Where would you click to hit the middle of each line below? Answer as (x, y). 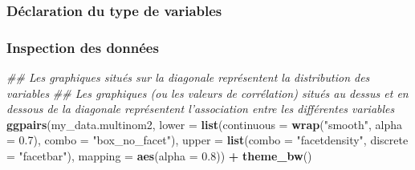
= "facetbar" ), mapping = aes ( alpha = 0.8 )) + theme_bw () (159, 156)
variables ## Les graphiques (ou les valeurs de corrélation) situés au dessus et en (207, 93)
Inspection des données (83, 47)
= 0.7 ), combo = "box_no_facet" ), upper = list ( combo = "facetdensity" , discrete (207, 140)
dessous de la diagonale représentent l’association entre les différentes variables (201, 109)
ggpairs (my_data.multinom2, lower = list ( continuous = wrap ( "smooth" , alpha (204, 124)
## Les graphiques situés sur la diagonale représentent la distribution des (188, 77)
